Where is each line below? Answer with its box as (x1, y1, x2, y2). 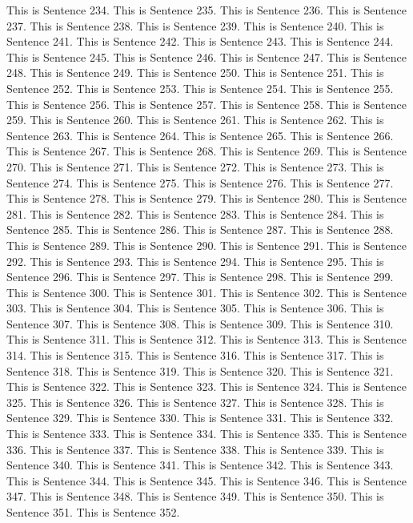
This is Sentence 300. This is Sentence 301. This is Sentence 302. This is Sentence (6, 284, 407, 300)
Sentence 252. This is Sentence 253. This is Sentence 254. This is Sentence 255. (6, 79, 394, 96)
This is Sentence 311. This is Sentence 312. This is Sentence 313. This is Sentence (6, 331, 407, 348)
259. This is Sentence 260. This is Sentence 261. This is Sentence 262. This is (6, 111, 384, 128)
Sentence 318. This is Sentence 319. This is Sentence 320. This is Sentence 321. (6, 362, 394, 379)
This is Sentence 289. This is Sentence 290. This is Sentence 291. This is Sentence (6, 236, 407, 253)
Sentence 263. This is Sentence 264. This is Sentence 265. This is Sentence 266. (6, 127, 394, 143)
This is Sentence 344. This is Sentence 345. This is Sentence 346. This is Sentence (6, 472, 407, 489)
